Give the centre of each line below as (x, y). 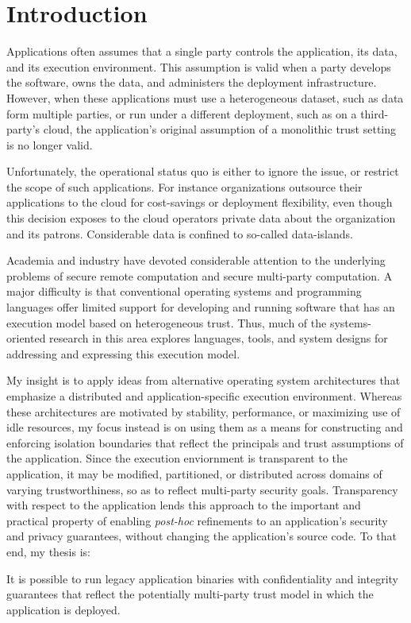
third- (375, 113)
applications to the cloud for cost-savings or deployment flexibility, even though (200, 202)
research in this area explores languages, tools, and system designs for (219, 338)
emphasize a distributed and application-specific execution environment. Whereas (204, 396)
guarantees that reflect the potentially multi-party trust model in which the (190, 594)
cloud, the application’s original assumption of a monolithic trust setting (220, 129)
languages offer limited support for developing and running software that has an (201, 307)
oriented (26, 338)
